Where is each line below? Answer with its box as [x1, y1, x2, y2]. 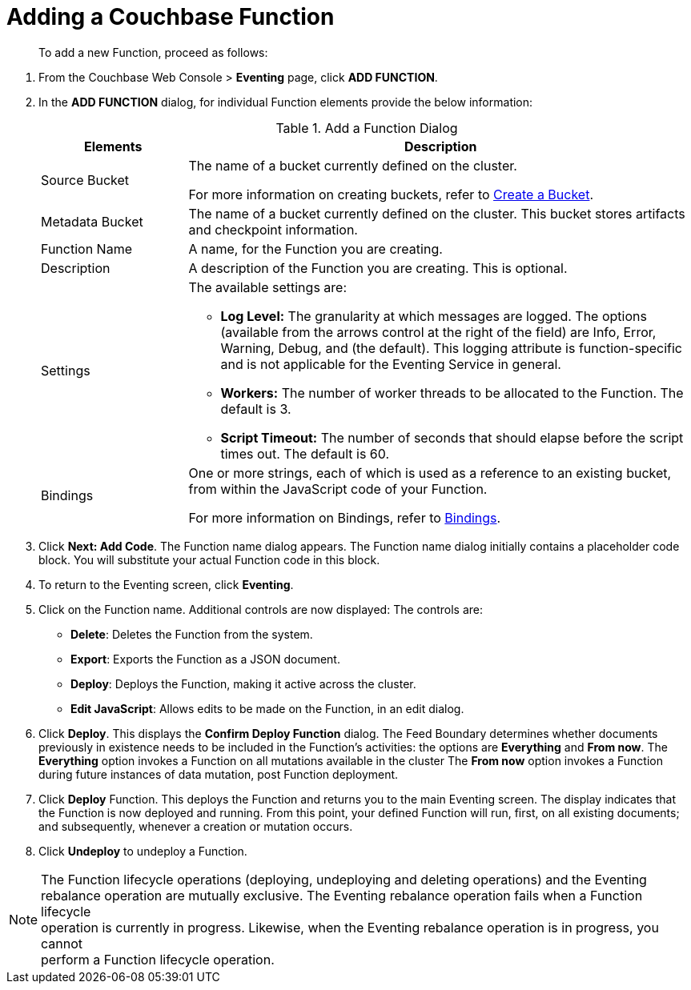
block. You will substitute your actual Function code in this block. [38, 552, 380, 567]
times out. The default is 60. [220, 445, 390, 462]
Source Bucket [41, 171, 130, 188]
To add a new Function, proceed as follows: [38, 45, 268, 59]
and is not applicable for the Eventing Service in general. [220, 355, 561, 372]
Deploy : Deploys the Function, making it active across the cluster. [70, 676, 416, 691]
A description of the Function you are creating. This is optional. [188, 259, 568, 276]
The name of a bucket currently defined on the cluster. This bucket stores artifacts [188, 205, 685, 222]
